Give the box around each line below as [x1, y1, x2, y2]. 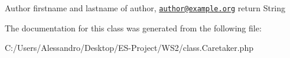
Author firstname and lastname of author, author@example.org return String [5, 2, 286, 14]
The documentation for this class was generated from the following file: [5, 21, 262, 34]
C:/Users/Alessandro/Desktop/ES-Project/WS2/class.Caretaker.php [5, 41, 253, 54]
